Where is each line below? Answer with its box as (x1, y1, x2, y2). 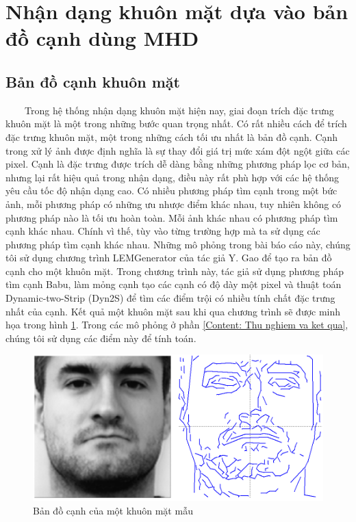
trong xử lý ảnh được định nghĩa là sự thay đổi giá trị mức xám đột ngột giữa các (5, 143, 350, 157)
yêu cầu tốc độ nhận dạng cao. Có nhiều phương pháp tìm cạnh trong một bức (5, 183, 338, 198)
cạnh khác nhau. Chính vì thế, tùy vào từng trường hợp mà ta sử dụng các (5, 224, 320, 238)
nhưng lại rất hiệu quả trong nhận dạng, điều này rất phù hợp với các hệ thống (5, 170, 340, 184)
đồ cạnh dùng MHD (5, 24, 199, 52)
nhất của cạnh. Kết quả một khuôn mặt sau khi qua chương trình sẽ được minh (5, 304, 341, 318)
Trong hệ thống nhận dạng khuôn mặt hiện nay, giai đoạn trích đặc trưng (24, 103, 334, 117)
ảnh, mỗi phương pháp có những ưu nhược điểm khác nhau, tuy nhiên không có (5, 196, 342, 211)
